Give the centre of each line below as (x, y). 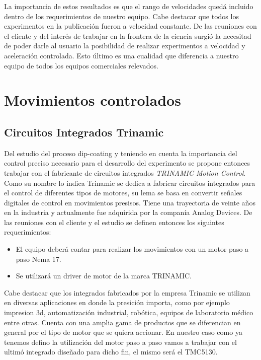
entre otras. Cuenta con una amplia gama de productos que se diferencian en (122, 322)
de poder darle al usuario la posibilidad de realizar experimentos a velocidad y (125, 46)
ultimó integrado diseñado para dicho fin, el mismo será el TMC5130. (111, 352)
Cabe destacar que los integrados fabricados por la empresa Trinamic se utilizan (127, 292)
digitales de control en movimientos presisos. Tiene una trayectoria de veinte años (130, 202)
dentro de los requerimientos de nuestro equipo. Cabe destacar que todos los (121, 16)
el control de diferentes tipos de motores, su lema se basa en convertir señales (123, 193)
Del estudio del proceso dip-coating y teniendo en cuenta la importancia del (121, 153)
